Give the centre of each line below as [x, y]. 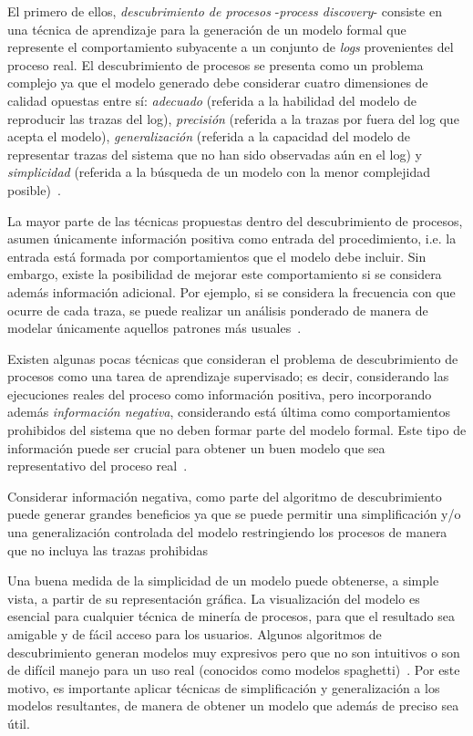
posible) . [34, 189]
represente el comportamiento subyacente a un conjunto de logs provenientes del [231, 47]
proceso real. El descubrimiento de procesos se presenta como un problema [216, 64]
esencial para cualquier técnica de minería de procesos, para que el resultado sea [231, 616]
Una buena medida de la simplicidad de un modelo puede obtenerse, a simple [223, 581]
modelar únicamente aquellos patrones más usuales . [154, 328]
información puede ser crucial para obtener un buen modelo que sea [196, 447]
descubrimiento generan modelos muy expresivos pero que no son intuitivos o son [234, 652]
